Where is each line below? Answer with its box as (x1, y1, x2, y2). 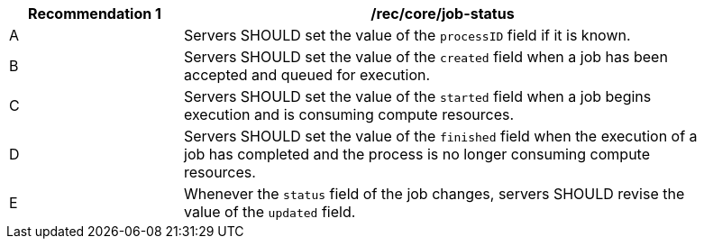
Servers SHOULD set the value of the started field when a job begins (184, 87, 652, 105)
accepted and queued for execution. (184, 66, 431, 84)
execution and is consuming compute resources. (184, 105, 515, 123)
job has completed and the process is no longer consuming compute (184, 145, 650, 163)
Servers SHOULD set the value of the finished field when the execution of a (184, 127, 698, 145)
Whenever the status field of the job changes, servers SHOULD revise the (184, 185, 685, 203)
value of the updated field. (184, 203, 356, 221)
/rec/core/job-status (370, 5, 515, 23)
